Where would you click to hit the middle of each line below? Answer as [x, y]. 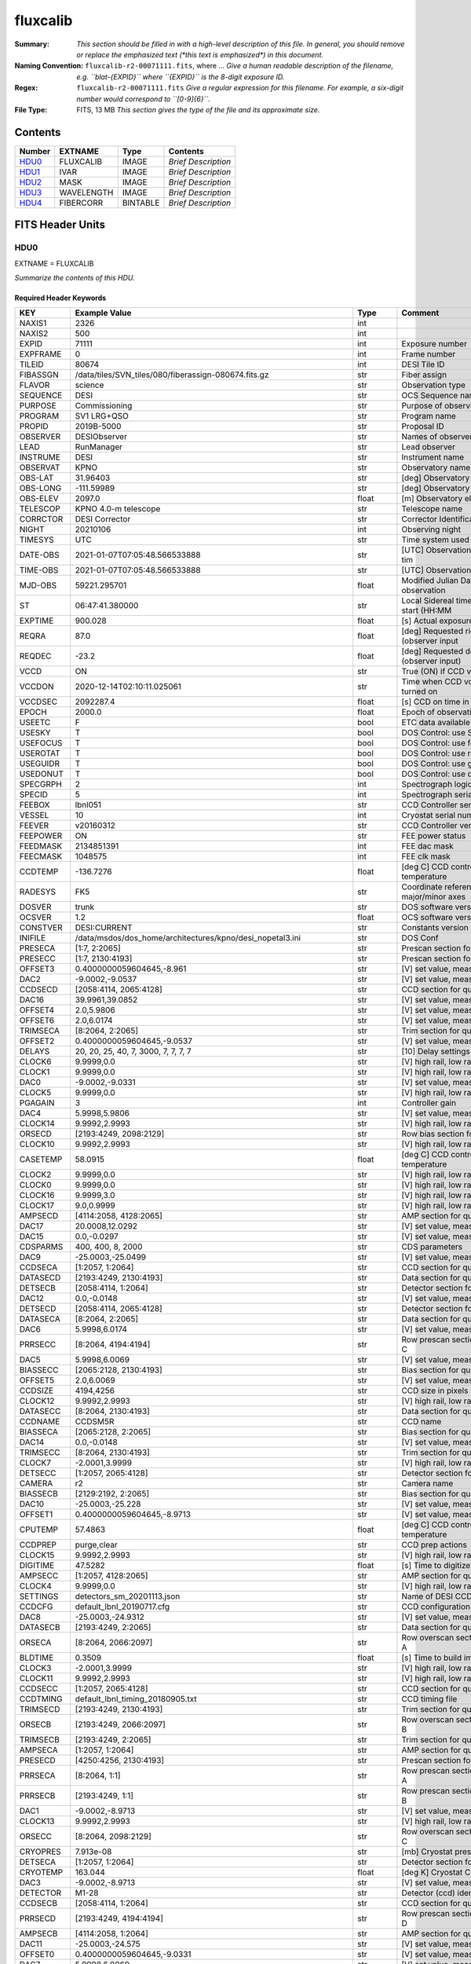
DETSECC [38, 1473]
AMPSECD [39, 1216]
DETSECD [38, 1309]
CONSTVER [41, 928]
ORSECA [35, 1643]
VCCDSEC [38, 702]
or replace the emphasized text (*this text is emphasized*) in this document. [200, 54]
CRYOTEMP [41, 1872]
